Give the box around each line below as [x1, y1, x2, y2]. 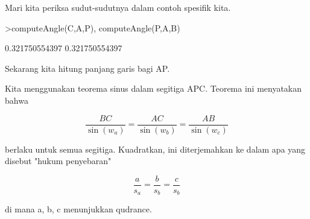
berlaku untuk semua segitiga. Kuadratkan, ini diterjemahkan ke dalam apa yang [5, 142, 306, 155]
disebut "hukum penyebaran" [5, 154, 112, 167]
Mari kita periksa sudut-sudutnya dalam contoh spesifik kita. [5, 1, 231, 13]
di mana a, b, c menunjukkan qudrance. [5, 203, 152, 215]
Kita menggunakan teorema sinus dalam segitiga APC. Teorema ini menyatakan [5, 82, 302, 95]
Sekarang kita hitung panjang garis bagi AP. [5, 62, 170, 74]
